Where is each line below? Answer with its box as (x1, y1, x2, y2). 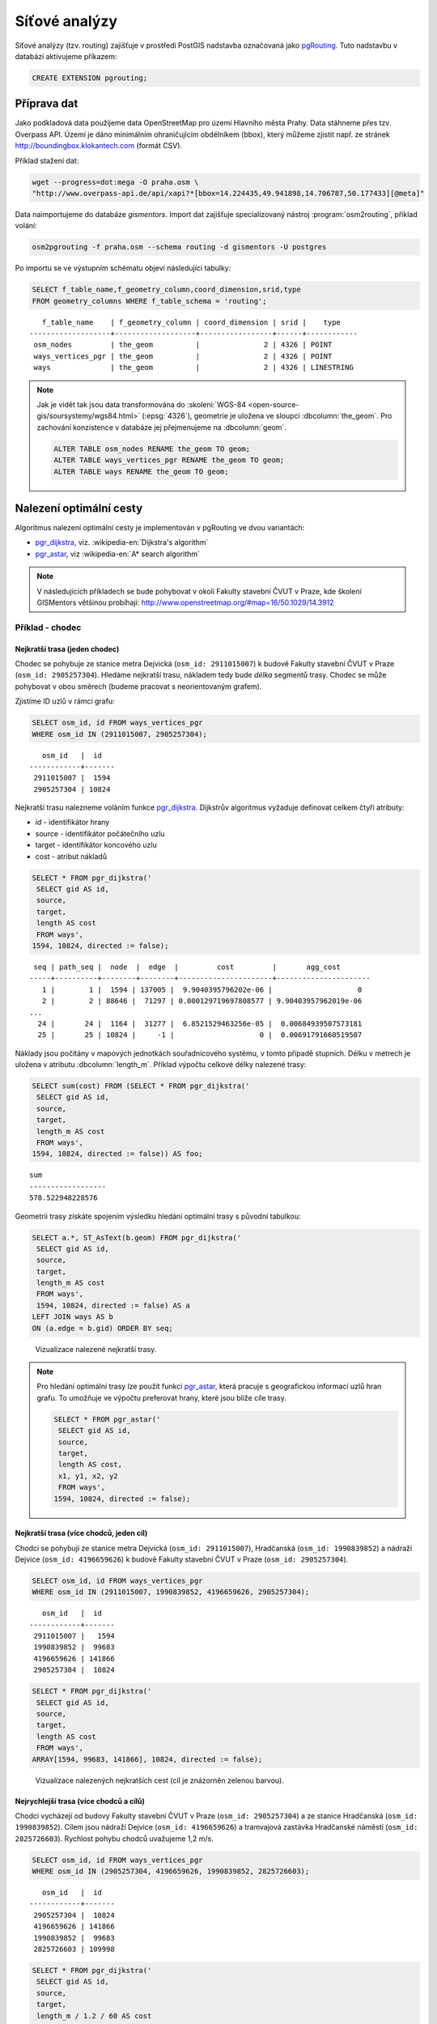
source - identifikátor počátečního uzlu (35, 828, 165, 838)
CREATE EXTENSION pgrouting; (32, 73, 148, 83)
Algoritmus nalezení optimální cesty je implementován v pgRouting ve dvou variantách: (15, 523, 305, 533)
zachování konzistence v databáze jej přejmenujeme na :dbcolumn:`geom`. (36, 422, 287, 432)
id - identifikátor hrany (35, 818, 110, 827)
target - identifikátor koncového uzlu (35, 840, 157, 850)
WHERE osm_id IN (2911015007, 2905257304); (32, 729, 208, 738)
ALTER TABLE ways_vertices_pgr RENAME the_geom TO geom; (53, 456, 285, 465)
